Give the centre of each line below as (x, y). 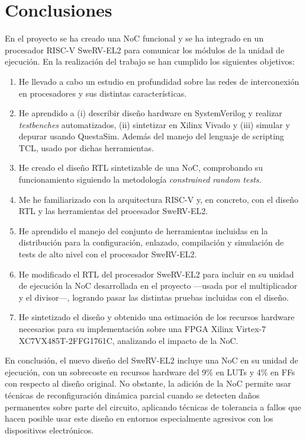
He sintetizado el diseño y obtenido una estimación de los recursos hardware (157, 317)
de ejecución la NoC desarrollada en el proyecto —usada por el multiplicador (158, 286)
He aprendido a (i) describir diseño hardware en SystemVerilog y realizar (150, 113)
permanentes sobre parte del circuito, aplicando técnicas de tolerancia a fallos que (153, 406)
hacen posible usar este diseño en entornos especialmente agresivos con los (139, 418)
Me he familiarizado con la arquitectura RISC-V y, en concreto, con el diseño (158, 199)
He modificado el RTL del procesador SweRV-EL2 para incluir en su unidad (156, 274)
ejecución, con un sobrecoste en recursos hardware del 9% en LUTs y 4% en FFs (150, 372)
